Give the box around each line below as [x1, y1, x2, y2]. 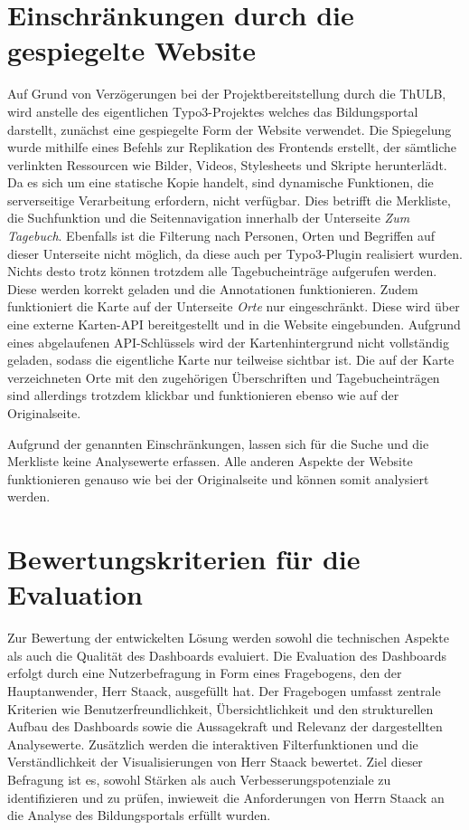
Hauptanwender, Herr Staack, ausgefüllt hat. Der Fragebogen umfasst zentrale [7, 682, 441, 701]
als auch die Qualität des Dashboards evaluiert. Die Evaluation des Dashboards [7, 645, 447, 664]
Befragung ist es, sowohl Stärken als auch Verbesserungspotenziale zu [7, 770, 391, 789]
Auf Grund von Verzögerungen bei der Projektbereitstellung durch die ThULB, [7, 84, 446, 103]
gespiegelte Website [7, 32, 257, 69]
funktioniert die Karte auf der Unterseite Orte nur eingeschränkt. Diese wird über [7, 297, 460, 316]
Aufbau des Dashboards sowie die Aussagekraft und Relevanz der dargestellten [7, 717, 443, 736]
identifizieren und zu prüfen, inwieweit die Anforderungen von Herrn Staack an [7, 787, 445, 806]
